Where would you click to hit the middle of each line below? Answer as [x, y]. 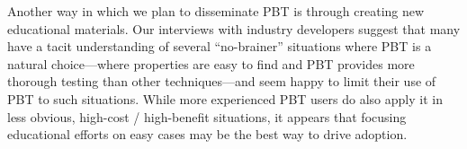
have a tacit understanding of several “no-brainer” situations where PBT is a [220, 46]
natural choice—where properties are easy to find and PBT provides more [211, 63]
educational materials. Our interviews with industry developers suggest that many [234, 28]
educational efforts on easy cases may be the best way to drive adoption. [207, 134]
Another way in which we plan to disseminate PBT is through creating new [216, 11]
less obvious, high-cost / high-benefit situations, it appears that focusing [207, 116]
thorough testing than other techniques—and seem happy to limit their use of [222, 81]
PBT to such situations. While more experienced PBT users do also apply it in [225, 98]
